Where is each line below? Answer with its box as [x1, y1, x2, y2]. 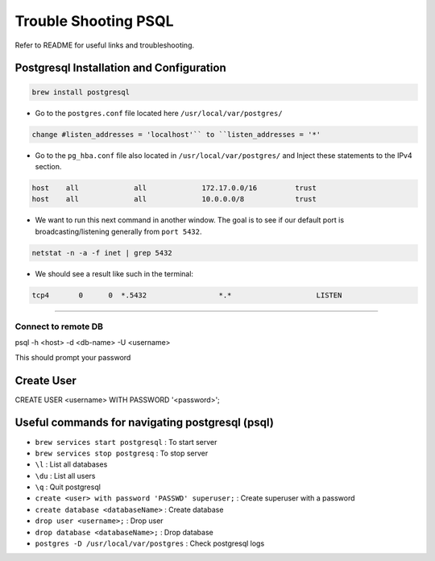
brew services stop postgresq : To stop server [35, 448, 209, 458]
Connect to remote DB [14, 321, 104, 332]
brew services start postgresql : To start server [35, 437, 217, 447]
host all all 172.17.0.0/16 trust [31, 183, 317, 193]
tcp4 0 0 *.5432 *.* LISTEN [31, 290, 342, 300]
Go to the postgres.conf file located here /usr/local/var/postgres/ [35, 108, 283, 118]
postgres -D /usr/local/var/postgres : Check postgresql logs [35, 538, 265, 548]
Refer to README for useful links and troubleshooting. [14, 40, 195, 50]
